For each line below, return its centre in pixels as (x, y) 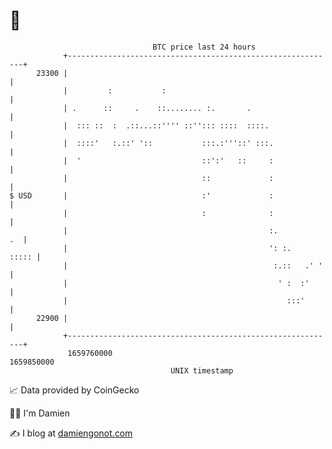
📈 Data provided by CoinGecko (74, 390)
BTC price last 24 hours (204, 47)
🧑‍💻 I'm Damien (40, 413)
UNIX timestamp (202, 370)
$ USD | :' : (141, 195)
